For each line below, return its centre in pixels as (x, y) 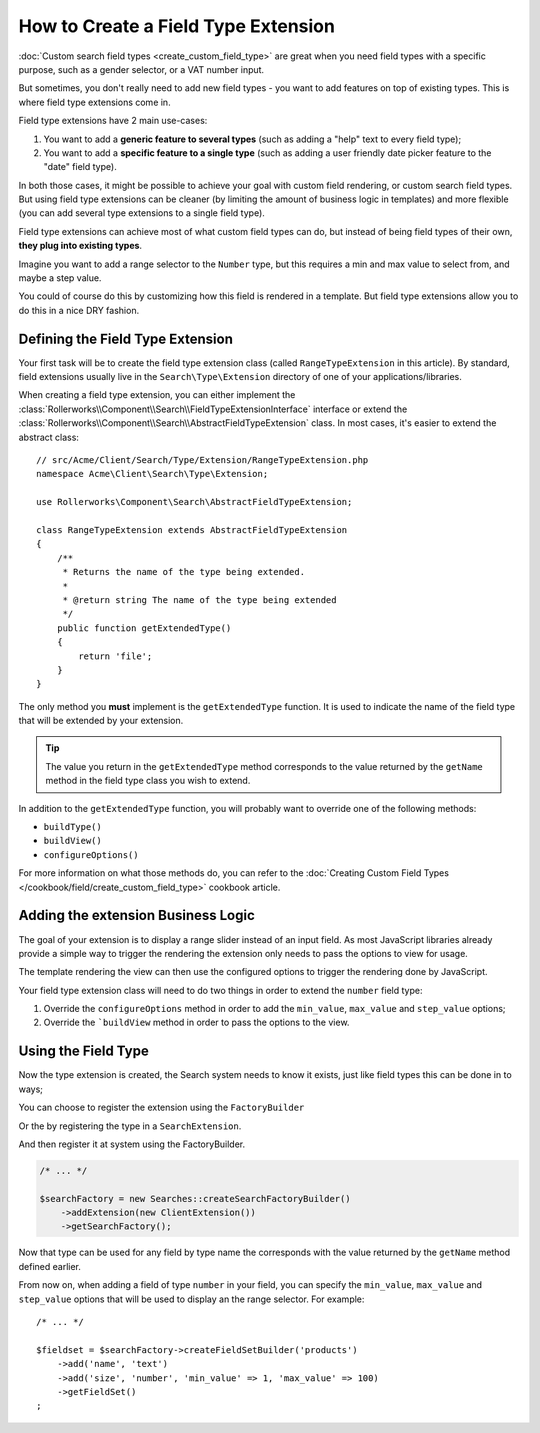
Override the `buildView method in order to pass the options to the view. (196, 1022)
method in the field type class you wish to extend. (148, 781)
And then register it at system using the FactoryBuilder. (132, 1144)
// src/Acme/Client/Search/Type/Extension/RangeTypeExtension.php (202, 460)
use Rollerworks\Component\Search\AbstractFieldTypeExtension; (194, 502)
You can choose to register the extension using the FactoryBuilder (161, 1107)
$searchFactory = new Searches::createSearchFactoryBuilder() (195, 1198)
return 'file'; (115, 656)
